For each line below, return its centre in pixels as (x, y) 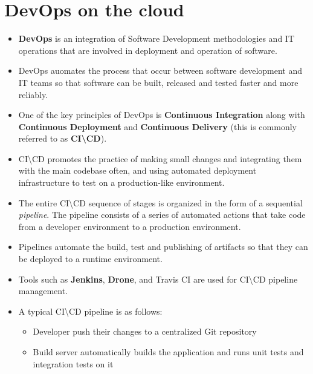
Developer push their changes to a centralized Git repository (145, 331)
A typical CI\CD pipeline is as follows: (90, 311)
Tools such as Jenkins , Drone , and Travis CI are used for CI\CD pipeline (158, 279)
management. (43, 291)
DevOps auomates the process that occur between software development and (160, 71)
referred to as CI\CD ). (63, 138)
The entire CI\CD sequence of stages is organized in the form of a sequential (160, 202)
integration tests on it (73, 363)
